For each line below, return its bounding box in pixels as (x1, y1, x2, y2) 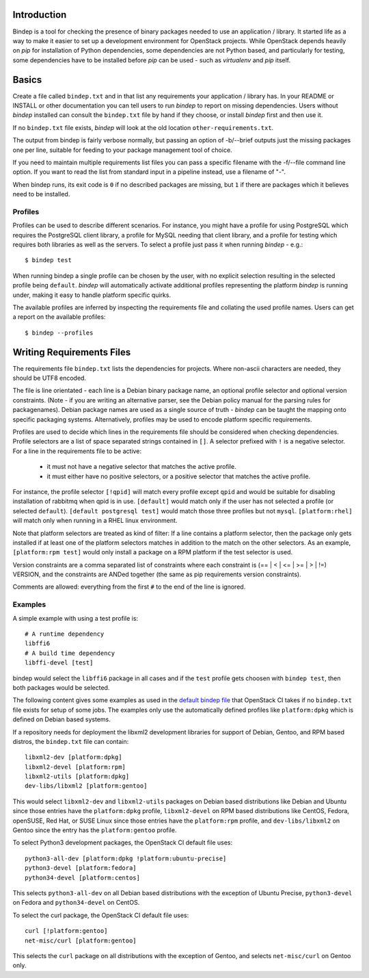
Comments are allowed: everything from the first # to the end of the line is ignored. (12, 582, 246, 591)
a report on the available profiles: (12, 313, 106, 321)
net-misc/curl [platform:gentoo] (25, 936, 137, 944)
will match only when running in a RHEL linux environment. (12, 517, 178, 525)
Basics (12, 74, 42, 86)
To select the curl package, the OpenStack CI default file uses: (12, 911, 189, 919)
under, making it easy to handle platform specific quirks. (12, 291, 171, 299)
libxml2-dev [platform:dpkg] (25, 754, 122, 761)
